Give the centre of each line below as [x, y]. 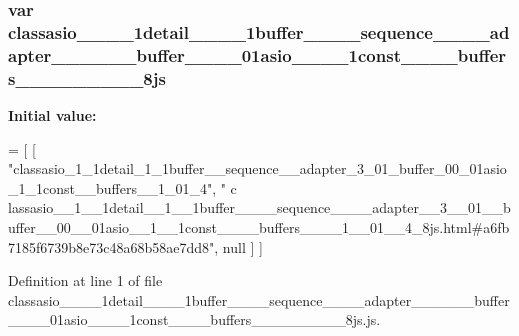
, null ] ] [238, 246]
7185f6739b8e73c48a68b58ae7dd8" [111, 246]
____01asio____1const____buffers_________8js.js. [194, 319]
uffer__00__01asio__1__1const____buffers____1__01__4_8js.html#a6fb [259, 226]
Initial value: [52, 114]
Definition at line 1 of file [85, 280]
